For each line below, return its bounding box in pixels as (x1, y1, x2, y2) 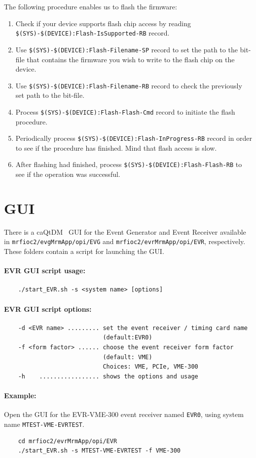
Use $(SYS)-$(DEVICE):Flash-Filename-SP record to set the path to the (15, 44, 238, 54)
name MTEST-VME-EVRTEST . (4, 418, 84, 429)
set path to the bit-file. (15, 90, 85, 100)
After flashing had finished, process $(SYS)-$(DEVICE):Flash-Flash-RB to (15, 159, 242, 169)
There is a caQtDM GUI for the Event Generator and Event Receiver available (4, 226, 246, 237)
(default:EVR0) (103, 334, 152, 341)
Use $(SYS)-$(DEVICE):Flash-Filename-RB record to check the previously (15, 80, 242, 90)
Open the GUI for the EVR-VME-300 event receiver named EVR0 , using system (4, 409, 244, 419)
